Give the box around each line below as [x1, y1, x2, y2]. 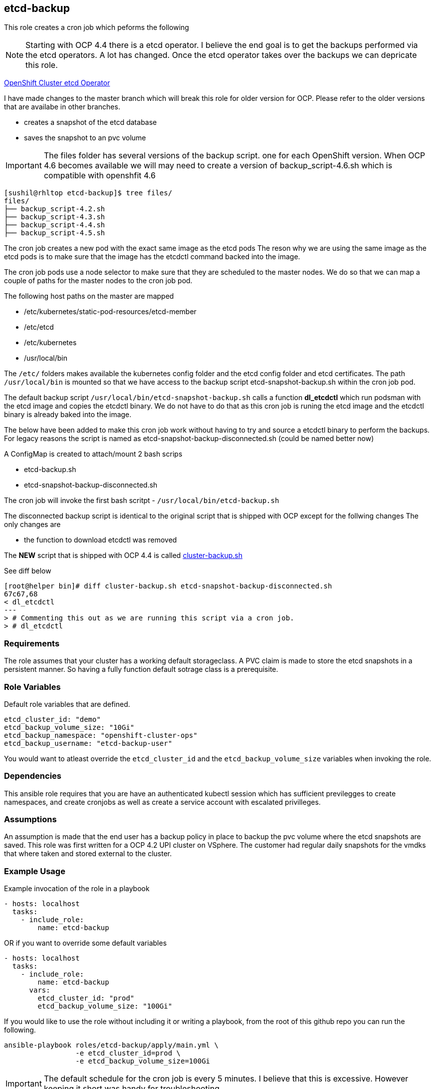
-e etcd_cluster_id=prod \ [75, 1049, 181, 1058]
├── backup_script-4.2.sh [4, 205, 105, 213]
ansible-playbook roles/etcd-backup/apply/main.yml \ [4, 1041, 218, 1050]
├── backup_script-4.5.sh [4, 229, 105, 237]
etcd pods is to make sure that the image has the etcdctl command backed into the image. [4, 252, 300, 261]
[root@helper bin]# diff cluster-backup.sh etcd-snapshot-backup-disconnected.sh [4, 582, 332, 590]
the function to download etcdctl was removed [24, 536, 177, 544]
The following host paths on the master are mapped [4, 292, 174, 301]
